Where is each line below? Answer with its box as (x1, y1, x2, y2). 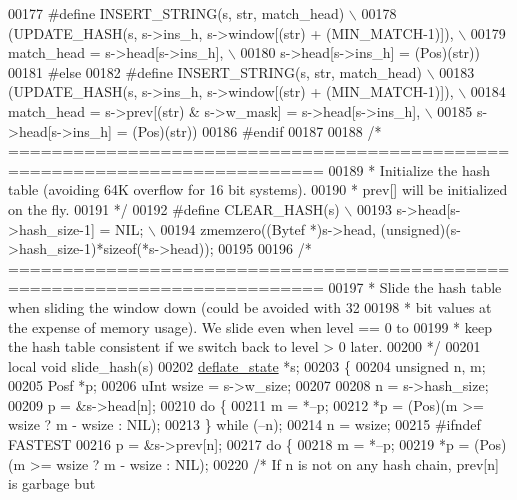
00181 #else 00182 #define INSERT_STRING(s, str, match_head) (8, 61, 422, 82)
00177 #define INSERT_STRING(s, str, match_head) (8, 3, 345, 23)
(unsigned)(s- (380, 218, 461, 239)
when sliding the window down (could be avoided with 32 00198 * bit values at (8, 296, 492, 317)
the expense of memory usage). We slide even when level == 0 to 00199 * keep (8, 316, 492, 337)
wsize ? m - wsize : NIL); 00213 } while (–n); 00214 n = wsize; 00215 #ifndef (8, 414, 481, 435)
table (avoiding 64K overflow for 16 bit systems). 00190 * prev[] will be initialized (8, 179, 508, 200)
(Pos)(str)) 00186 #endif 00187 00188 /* (132, 120, 382, 141)
